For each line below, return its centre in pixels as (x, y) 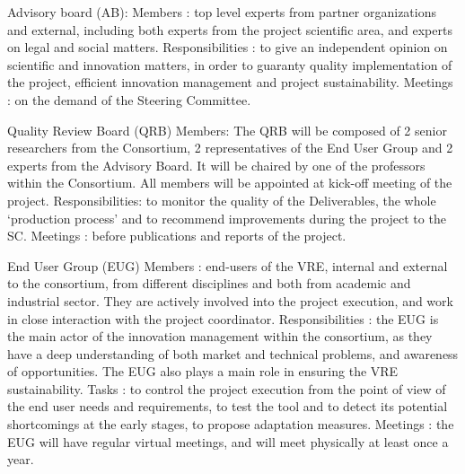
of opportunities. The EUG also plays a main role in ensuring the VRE (203, 371)
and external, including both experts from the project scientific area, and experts (230, 29)
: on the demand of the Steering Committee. (129, 99)
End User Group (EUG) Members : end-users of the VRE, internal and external (228, 265)
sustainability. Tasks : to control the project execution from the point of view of (227, 388)
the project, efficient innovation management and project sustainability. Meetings (230, 82)
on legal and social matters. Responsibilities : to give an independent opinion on (228, 47)
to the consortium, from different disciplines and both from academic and (209, 283)
